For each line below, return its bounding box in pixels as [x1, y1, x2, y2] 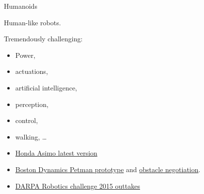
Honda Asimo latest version [15, 148, 97, 158]
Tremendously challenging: [4, 34, 83, 44]
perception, [15, 99, 48, 109]
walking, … [15, 131, 47, 141]
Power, [15, 50, 35, 60]
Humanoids [4, 1, 37, 11]
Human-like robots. [4, 17, 61, 27]
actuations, [15, 66, 48, 76]
